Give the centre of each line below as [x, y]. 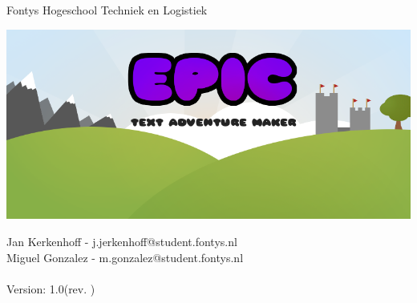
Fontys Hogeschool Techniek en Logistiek [107, 10]
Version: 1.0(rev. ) [51, 288]
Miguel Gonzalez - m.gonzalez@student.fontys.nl [125, 257]
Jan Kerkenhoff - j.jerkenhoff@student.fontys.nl [122, 242]
